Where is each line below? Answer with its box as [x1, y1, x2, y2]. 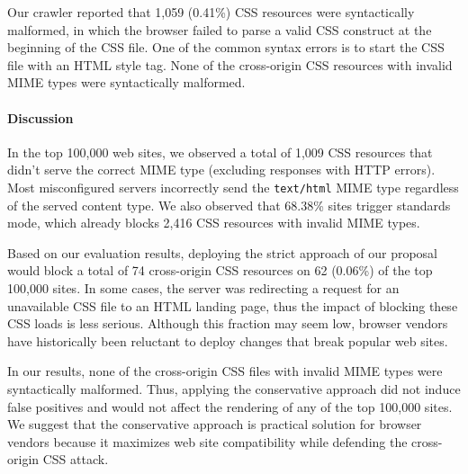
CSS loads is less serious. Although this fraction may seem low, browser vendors [7, 314, 448, 333]
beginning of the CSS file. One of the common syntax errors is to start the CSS [7, 38, 445, 57]
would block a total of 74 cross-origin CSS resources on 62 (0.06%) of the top [7, 261, 433, 280]
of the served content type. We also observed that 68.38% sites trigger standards [7, 195, 451, 214]
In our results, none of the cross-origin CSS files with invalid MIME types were [7, 362, 443, 380]
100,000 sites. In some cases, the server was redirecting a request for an [7, 278, 400, 297]
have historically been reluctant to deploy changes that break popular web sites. [7, 331, 448, 350]
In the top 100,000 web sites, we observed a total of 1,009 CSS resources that [7, 142, 433, 161]
